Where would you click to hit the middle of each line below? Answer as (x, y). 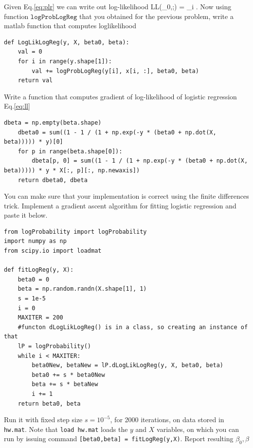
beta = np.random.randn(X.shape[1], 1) (82, 289)
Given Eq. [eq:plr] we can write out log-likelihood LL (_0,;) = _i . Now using (118, 6)
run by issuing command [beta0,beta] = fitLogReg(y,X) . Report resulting (119, 439)
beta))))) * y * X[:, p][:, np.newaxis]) (72, 170)
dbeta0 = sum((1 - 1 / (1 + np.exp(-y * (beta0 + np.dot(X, (117, 132)
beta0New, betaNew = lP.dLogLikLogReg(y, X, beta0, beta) (128, 365)
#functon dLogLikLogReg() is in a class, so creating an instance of (133, 327)
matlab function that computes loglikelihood (70, 26)
